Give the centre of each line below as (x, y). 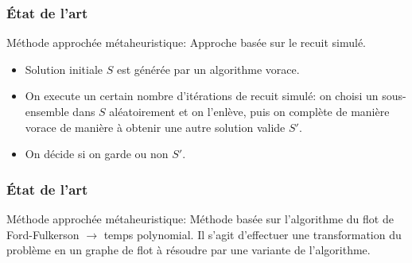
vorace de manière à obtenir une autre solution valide (155, 127)
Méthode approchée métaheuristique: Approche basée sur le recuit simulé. (186, 43)
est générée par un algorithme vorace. (208, 69)
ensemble (47, 111)
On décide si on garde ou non (97, 154)
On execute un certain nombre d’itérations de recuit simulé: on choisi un (202, 96)
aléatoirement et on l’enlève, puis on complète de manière (249, 111)
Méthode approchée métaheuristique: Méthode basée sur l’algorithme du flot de (200, 219)
